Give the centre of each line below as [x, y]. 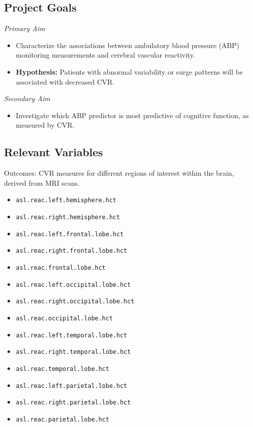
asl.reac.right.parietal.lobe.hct [73, 403]
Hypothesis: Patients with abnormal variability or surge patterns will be [129, 71]
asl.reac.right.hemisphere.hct [68, 217]
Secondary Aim [27, 98]
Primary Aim [25, 28]
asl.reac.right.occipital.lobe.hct [75, 302]
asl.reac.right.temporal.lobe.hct [73, 352]
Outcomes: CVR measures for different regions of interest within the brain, [119, 173]
